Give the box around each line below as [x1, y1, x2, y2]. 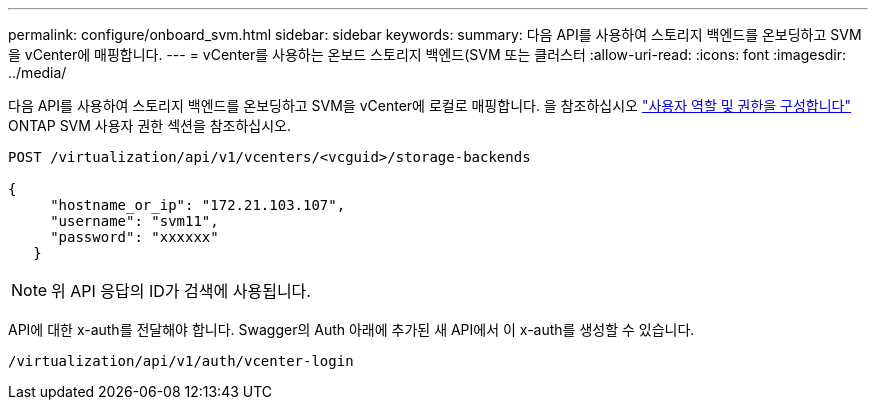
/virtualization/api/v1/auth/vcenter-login [8, 353, 354, 369]
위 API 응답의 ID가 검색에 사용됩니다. [51, 281, 311, 301]
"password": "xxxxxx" [50, 229, 219, 245]
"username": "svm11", [50, 213, 219, 229]
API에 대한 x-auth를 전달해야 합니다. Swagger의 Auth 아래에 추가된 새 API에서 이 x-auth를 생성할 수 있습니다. [8, 321, 695, 338]
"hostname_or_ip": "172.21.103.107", [50, 197, 346, 213]
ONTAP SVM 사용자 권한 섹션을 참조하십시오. [8, 117, 292, 134]
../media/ [8, 64, 67, 81]
